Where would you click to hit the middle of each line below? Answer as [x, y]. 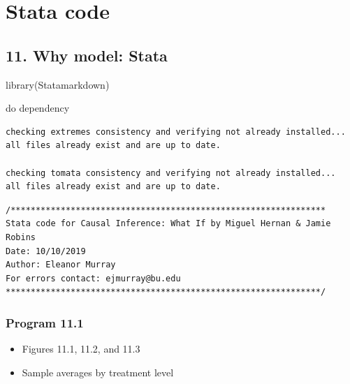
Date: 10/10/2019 [46, 251]
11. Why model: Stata [87, 55]
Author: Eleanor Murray [61, 265]
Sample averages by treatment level [98, 372]
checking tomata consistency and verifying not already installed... [171, 173]
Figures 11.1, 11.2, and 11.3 [81, 349]
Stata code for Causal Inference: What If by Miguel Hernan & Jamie [168, 224]
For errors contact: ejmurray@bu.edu [93, 278]
